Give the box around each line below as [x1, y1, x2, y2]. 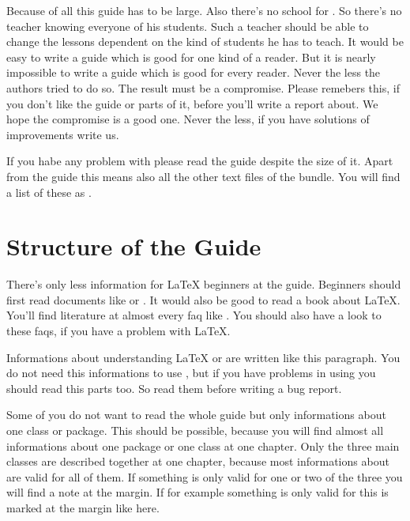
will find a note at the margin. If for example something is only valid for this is [6, 484, 389, 500]
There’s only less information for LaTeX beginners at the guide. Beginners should [6, 276, 401, 293]
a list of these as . [6, 183, 92, 200]
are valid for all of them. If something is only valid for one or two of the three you [6, 468, 403, 485]
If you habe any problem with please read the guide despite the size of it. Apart [6, 153, 393, 169]
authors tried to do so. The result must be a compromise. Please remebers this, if [6, 79, 400, 96]
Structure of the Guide [6, 230, 261, 262]
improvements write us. [6, 126, 119, 142]
